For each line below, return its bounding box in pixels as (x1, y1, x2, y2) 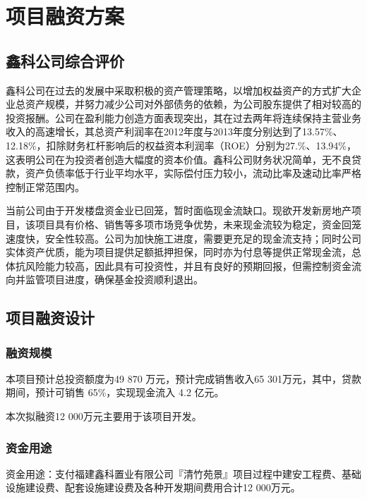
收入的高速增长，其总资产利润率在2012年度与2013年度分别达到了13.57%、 (6, 124, 343, 139)
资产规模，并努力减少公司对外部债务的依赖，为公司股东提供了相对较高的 (25, 97, 361, 111)
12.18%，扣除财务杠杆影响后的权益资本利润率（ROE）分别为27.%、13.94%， (6, 137, 356, 152)
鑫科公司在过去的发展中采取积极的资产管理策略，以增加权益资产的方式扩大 (6, 82, 351, 97)
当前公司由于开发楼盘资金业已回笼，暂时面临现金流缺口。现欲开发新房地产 (6, 203, 351, 218)
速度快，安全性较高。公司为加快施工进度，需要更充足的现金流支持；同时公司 (6, 230, 361, 245)
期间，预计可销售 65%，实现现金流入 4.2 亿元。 (6, 385, 224, 400)
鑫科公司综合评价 (6, 49, 124, 71)
